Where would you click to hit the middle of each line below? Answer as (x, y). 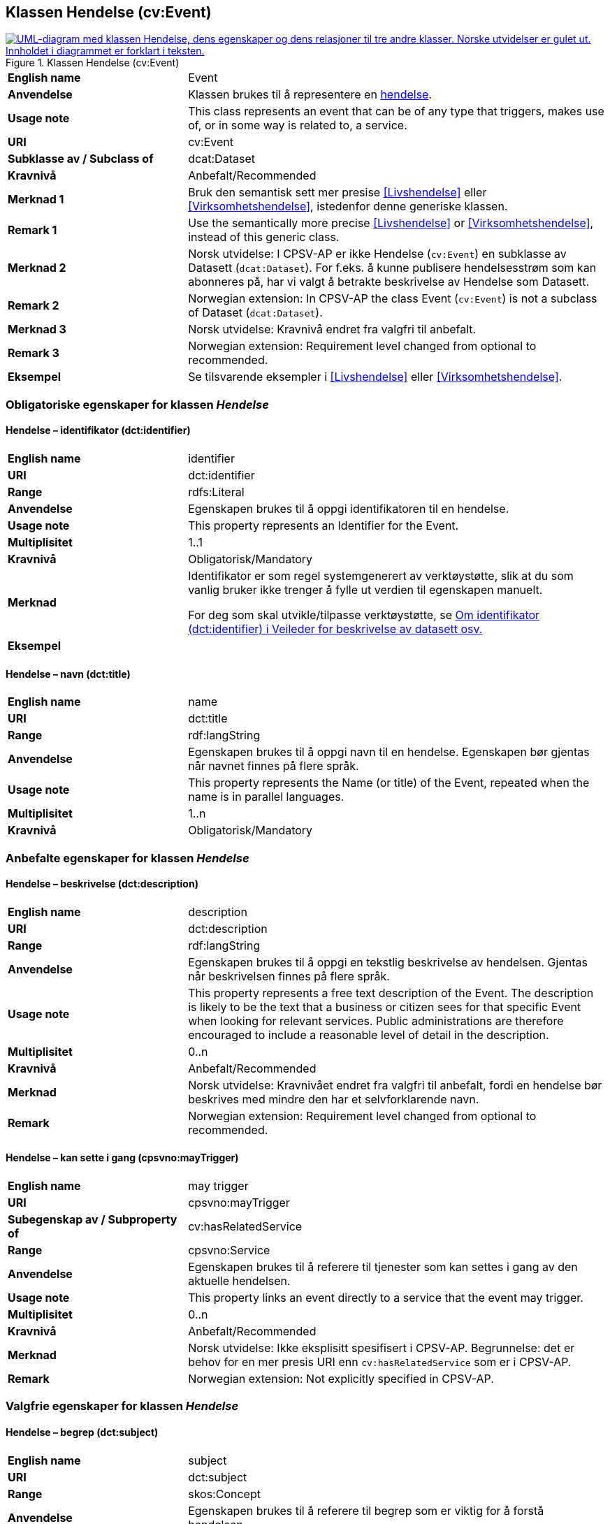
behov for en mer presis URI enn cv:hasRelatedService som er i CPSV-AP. (380, 1362)
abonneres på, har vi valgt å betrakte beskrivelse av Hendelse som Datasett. (389, 282)
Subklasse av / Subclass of (81, 159)
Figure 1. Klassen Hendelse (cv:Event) (93, 63)
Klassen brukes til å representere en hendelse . (310, 95)
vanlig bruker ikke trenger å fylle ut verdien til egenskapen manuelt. (365, 590)
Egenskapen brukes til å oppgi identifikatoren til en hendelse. (349, 509)
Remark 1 (32, 230)
